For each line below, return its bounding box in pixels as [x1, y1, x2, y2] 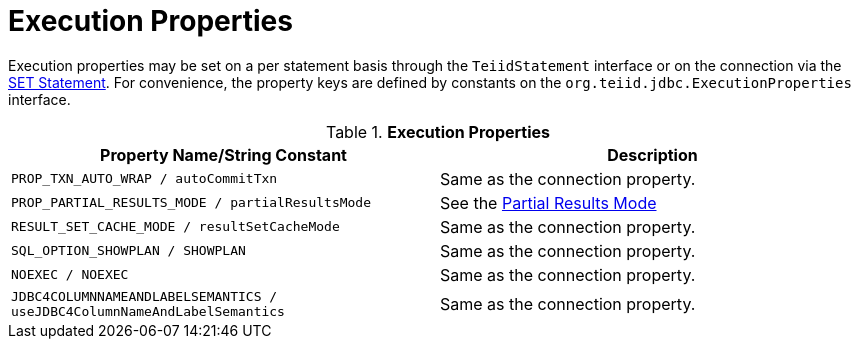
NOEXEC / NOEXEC [11, 267, 129, 283]
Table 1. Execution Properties [325, 121, 551, 142]
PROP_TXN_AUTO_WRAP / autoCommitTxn [11, 171, 278, 187]
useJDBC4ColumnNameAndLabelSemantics [11, 303, 285, 319]
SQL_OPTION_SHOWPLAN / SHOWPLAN [11, 243, 246, 259]
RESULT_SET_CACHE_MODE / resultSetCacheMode [11, 219, 340, 235]
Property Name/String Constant [100, 144, 347, 165]
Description [607, 144, 698, 165]
